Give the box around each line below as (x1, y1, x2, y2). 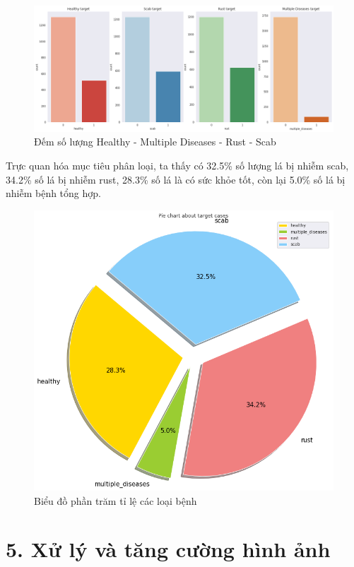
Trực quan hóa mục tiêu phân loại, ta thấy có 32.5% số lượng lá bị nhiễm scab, (6, 158, 349, 173)
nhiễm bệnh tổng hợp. (6, 186, 101, 201)
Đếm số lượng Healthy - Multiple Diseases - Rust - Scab (34, 134, 276, 149)
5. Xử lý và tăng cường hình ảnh (6, 535, 331, 563)
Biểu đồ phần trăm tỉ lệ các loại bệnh (34, 493, 197, 508)
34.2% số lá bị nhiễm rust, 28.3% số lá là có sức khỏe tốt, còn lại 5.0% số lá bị (6, 172, 346, 186)
